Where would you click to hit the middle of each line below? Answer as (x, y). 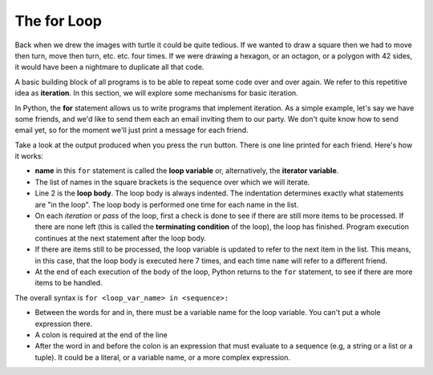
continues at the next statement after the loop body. (121, 238)
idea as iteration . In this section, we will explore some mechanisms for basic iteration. (156, 93)
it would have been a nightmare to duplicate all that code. (109, 67)
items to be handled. (69, 283)
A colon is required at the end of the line (101, 335)
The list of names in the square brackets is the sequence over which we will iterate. (172, 182)
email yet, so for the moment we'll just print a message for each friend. (132, 130)
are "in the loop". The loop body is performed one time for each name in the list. (167, 204)
